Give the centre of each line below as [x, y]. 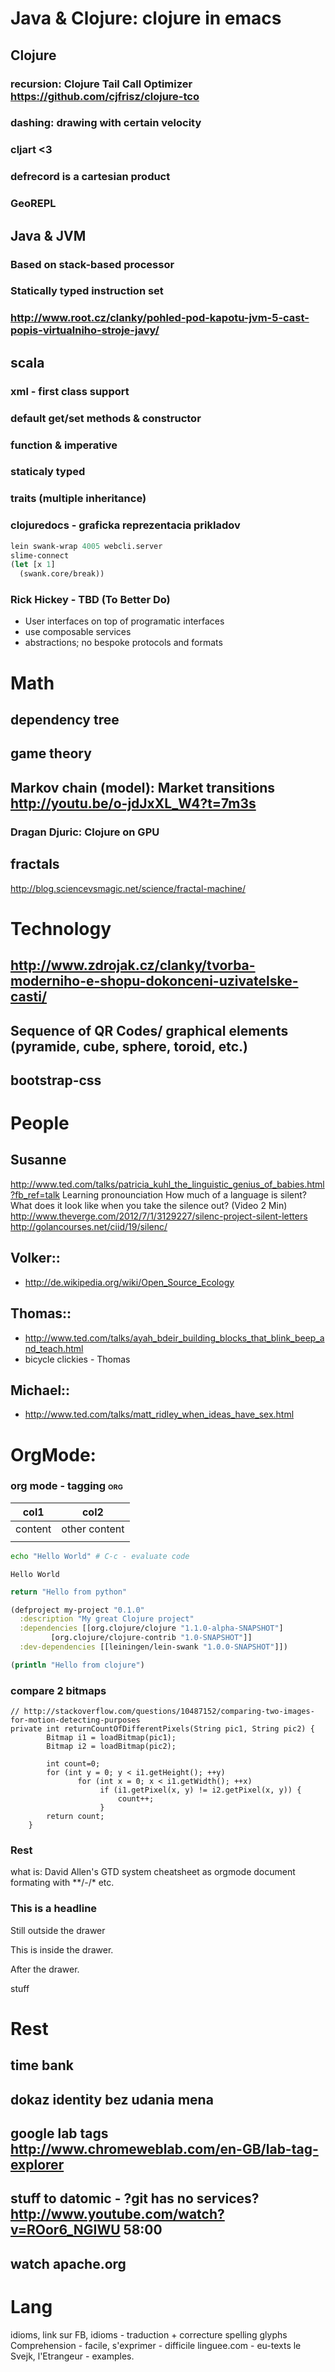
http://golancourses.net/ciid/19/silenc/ [89, 1226]
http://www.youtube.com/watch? [117, 2214]
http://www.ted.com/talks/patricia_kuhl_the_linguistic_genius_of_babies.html [167, 1184]
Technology [61, 928]
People [40, 1123]
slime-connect [40, 555]
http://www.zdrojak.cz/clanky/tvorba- [133, 965]
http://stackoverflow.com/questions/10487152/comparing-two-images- [169, 1712]
